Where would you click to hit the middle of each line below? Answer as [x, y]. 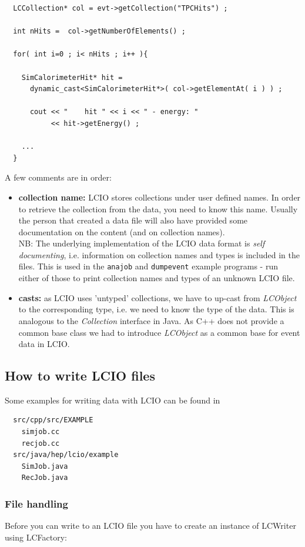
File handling [36, 503]
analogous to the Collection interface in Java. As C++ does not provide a [151, 320]
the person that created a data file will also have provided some [133, 220]
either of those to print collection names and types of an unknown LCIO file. [157, 278]
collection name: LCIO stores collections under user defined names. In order [160, 197]
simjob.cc [41, 432]
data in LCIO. [44, 344]
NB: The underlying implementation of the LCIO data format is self [142, 243]
